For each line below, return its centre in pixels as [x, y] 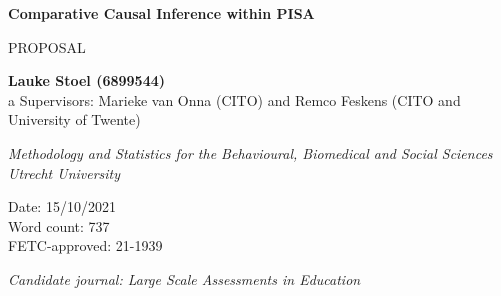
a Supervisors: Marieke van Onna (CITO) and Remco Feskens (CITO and [234, 99]
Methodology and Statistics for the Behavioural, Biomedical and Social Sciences [250, 152]
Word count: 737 [59, 225]
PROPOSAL [47, 46]
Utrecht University [64, 172]
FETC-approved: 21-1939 [85, 245]
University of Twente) [74, 119]
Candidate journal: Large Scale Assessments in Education [184, 278]
